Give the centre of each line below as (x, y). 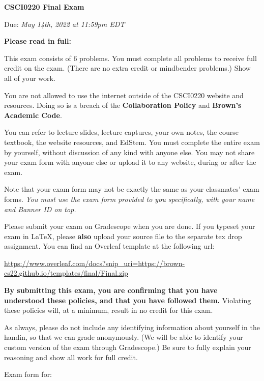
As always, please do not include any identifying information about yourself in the (132, 327)
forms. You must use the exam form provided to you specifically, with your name (129, 199)
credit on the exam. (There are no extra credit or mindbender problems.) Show (127, 68)
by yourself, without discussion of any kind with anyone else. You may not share (129, 152)
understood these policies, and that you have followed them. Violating (128, 300)
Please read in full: (38, 41)
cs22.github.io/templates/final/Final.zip (66, 273)
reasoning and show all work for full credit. (71, 357)
